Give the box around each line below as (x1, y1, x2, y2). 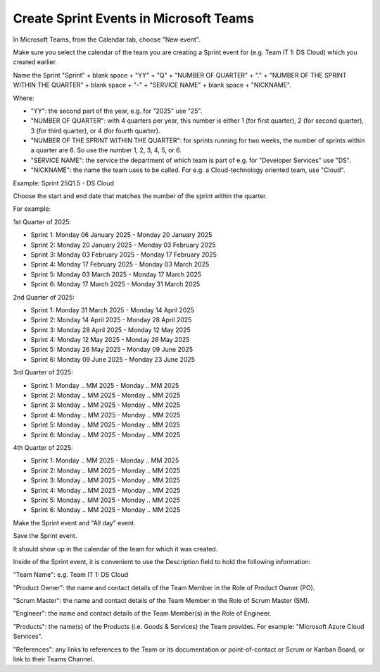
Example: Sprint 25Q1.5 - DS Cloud (13, 178, 115, 187)
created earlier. (13, 58, 58, 66)
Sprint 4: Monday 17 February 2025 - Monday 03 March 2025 (30, 260, 210, 269)
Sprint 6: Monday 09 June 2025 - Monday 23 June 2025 (30, 355, 196, 363)
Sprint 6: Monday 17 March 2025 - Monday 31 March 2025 (30, 280, 201, 288)
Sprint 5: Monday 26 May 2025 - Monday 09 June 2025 (30, 346, 194, 354)
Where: (13, 94, 34, 102)
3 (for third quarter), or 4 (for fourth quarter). (30, 126, 161, 135)
